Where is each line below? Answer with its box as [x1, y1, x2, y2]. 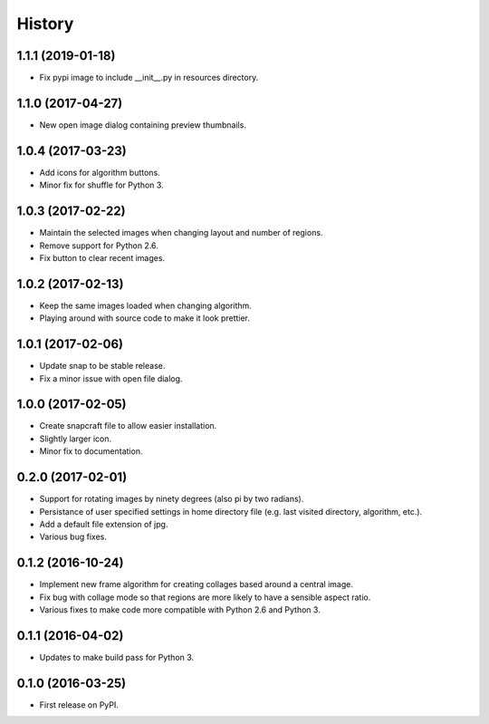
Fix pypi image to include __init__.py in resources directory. [39, 72, 259, 83]
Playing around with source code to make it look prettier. [39, 313, 251, 323]
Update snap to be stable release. [39, 361, 166, 372]
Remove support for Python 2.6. [39, 240, 158, 251]
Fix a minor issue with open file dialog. [39, 372, 183, 384]
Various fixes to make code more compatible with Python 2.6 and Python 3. [39, 604, 321, 615]
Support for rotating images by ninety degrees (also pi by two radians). [39, 494, 304, 505]
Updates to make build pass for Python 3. [39, 652, 195, 662]
